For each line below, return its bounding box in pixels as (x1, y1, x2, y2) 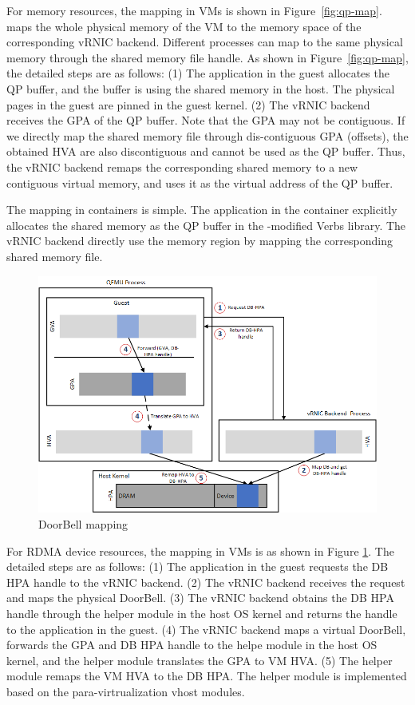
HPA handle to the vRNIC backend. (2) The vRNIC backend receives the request (6, 573, 405, 590)
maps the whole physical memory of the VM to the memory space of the (6, 18, 362, 34)
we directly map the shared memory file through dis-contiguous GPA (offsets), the (6, 127, 409, 144)
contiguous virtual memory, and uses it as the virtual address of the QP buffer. (6, 174, 393, 191)
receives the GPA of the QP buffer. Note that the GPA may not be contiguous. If (6, 112, 405, 129)
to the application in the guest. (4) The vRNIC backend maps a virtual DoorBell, (6, 620, 406, 637)
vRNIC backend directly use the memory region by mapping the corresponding (6, 232, 393, 249)
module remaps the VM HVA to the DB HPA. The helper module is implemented (6, 667, 407, 684)
